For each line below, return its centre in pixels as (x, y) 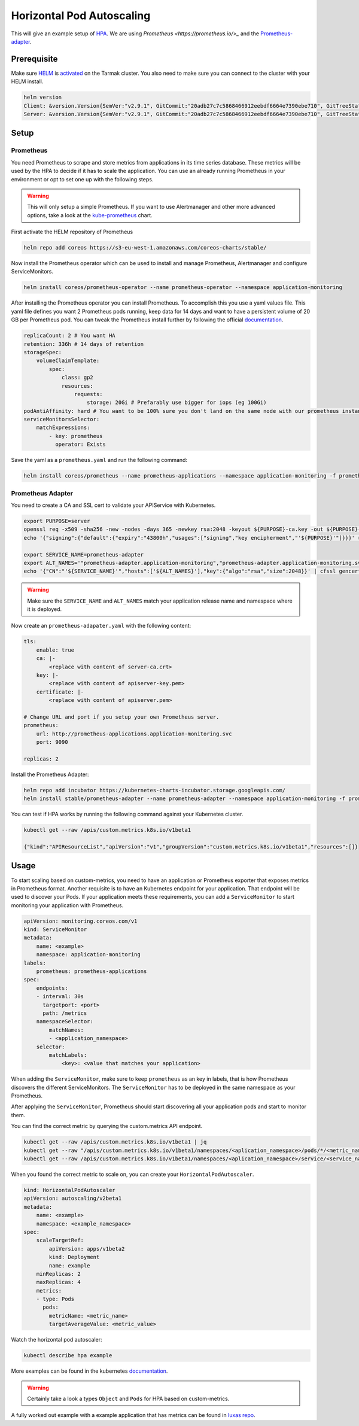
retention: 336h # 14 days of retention (83, 344)
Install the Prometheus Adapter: (50, 774)
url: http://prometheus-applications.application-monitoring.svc (134, 734)
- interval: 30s (60, 997)
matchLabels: (68, 1055)
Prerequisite (34, 59)
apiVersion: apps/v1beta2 (87, 1249)
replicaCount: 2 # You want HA (70, 336)
